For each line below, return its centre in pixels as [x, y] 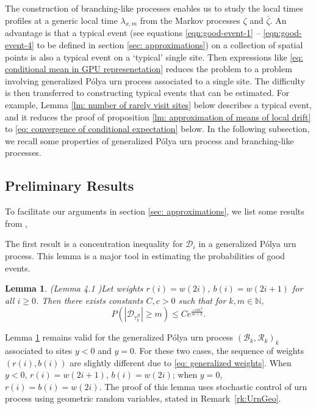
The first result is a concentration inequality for [94, 244]
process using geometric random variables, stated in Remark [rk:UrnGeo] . [143, 398]
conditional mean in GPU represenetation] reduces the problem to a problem [149, 69]
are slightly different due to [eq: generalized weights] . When [181, 362]
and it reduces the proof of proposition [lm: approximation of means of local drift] [158, 116]
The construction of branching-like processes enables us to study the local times [154, 8]
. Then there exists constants [89, 300]
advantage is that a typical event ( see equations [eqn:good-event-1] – [133, 33]
